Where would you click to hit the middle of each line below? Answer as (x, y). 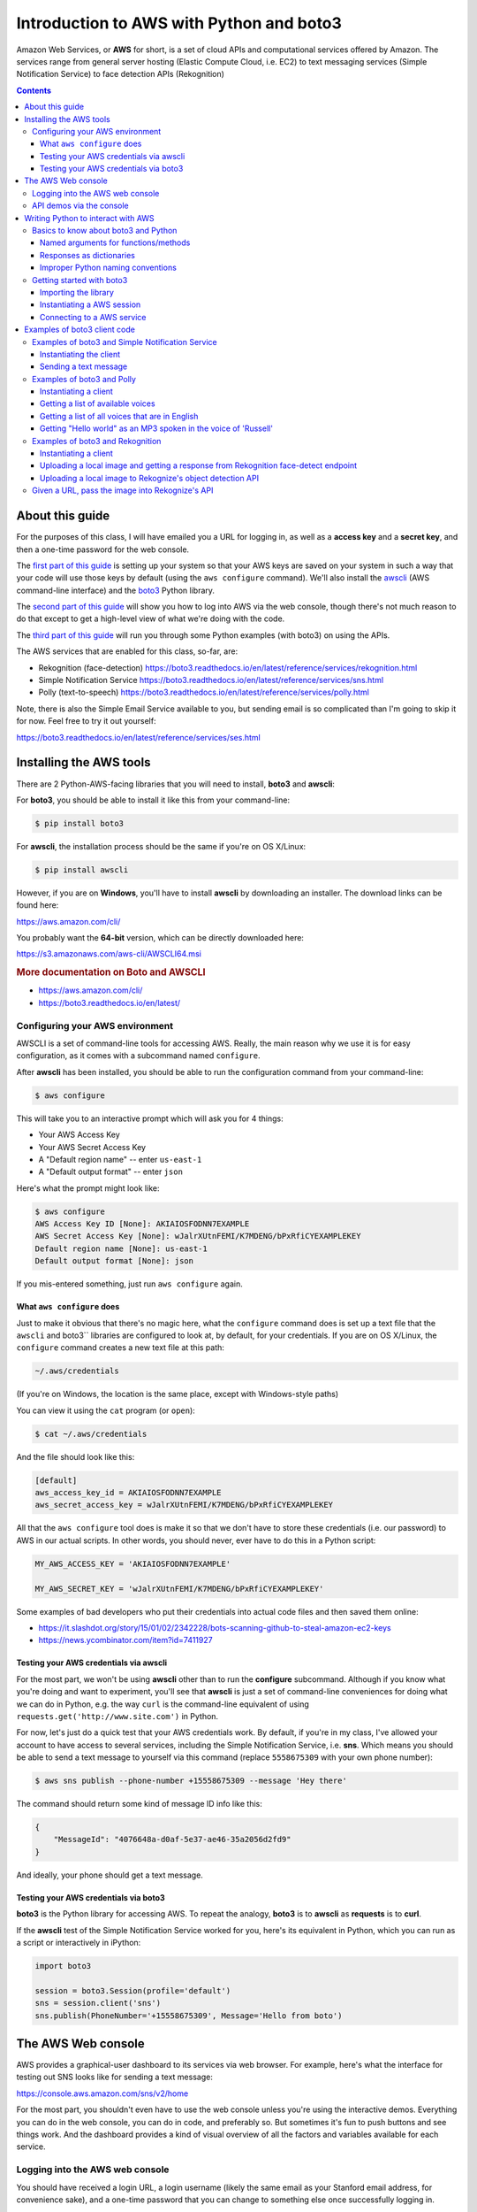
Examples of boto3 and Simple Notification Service (125, 342)
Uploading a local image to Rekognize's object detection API (150, 478)
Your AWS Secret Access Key (92, 1147)
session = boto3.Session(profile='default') (133, 1990)
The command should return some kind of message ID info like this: (139, 1804)
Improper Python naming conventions (108, 268)
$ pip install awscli (82, 870)
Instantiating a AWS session (91, 304)
